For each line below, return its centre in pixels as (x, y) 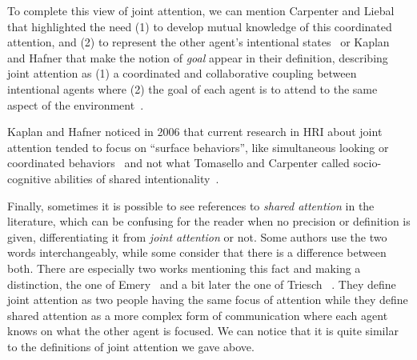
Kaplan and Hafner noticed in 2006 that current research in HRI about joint (195, 132)
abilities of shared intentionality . (137, 178)
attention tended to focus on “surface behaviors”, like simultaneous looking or (198, 147)
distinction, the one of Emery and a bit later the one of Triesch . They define (202, 284)
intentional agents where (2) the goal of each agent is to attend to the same (192, 88)
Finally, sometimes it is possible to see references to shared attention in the (191, 205)
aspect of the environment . (76, 104)
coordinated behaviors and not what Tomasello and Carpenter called (178, 163)
